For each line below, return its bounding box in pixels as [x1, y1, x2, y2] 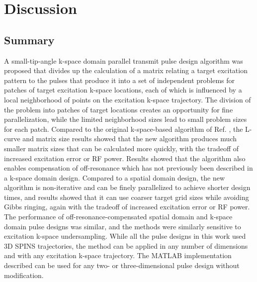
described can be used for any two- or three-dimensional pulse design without [4, 260, 240, 271]
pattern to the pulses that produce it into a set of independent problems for [4, 75, 235, 85]
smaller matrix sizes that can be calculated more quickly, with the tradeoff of [4, 143, 239, 153]
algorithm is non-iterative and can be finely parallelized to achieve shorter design [4, 182, 251, 192]
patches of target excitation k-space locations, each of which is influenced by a [4, 85, 242, 95]
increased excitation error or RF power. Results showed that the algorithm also [4, 153, 246, 163]
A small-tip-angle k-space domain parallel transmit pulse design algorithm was [4, 55, 243, 66]
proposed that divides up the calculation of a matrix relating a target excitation [4, 65, 248, 76]
